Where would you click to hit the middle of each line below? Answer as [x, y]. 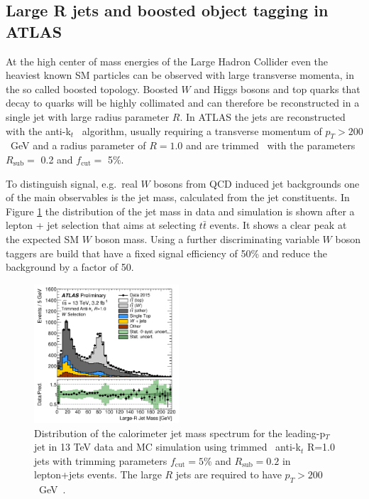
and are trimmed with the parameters [271, 145]
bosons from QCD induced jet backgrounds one [257, 183]
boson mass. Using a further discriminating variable [207, 238]
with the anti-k [38, 130]
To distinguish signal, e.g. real [72, 183]
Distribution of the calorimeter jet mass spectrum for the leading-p [180, 433]
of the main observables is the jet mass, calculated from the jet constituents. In [178, 197]
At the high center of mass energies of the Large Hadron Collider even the [167, 61]
